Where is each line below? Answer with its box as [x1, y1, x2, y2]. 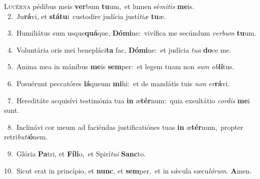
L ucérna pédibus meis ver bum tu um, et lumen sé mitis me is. [4, 1, 194, 11]
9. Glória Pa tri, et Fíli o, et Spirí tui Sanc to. [7, 148, 146, 158]
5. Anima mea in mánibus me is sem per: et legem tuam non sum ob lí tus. [7, 61, 234, 72]
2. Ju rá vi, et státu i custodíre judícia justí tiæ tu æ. [7, 11, 166, 21]
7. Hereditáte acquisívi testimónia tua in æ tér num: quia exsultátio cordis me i [7, 95, 250, 105]
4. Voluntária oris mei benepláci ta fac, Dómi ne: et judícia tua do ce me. [7, 44, 231, 55]
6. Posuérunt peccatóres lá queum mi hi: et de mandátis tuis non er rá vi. [7, 78, 230, 88]
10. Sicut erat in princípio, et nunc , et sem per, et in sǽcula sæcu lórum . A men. [4, 165, 252, 175]
